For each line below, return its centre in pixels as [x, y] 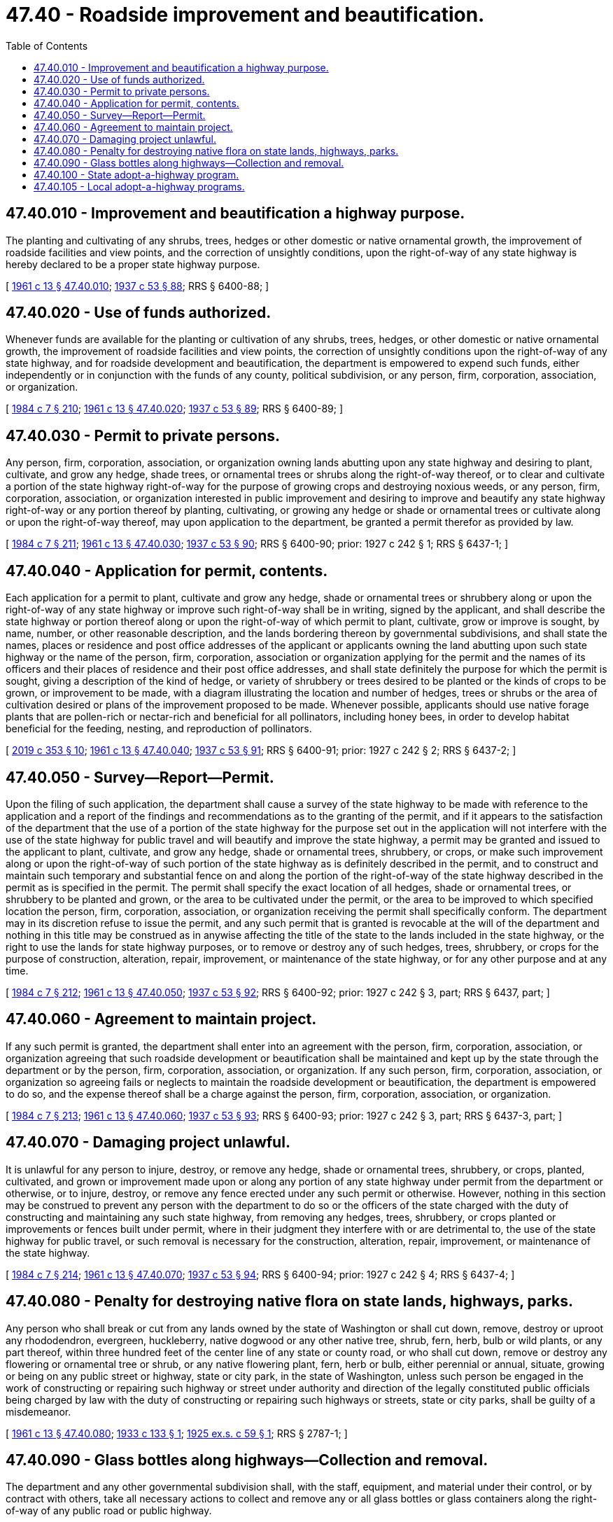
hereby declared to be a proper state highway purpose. [133, 264]
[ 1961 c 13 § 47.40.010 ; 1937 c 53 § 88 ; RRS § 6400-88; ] [138, 286]
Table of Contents [47, 46]
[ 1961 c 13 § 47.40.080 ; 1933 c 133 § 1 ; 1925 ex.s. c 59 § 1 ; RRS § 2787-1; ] [177, 1433]
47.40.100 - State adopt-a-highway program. [136, 174]
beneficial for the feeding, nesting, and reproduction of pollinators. [159, 729]
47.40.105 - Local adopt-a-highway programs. [139, 186]
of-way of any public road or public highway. [109, 1511]
